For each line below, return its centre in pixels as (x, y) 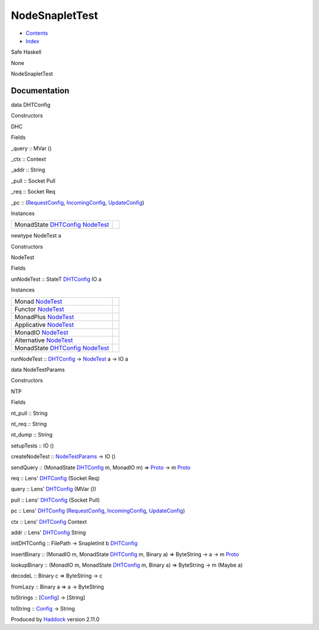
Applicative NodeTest (44, 324)
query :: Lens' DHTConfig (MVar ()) (54, 489)
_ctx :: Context (29, 159)
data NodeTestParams (38, 370)
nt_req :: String (29, 424)
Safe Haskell (26, 52)
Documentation (40, 91)
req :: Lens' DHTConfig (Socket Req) (55, 478)
